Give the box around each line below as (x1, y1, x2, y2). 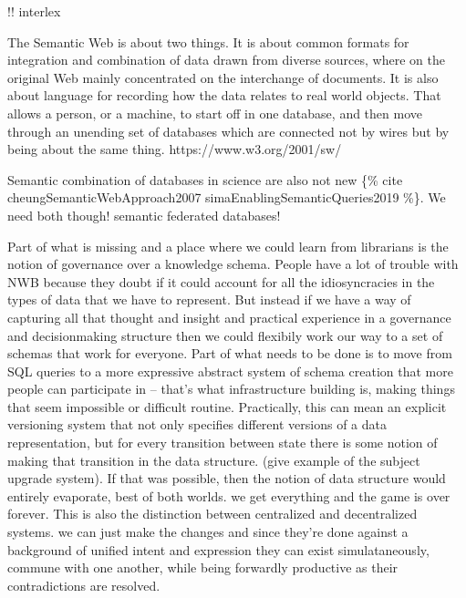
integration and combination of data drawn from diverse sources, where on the (7, 50, 445, 69)
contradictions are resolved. (7, 575, 161, 594)
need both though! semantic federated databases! (7, 205, 281, 224)
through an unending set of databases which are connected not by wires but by (7, 121, 450, 140)
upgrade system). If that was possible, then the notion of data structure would (7, 469, 446, 488)
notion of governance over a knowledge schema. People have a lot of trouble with (7, 254, 459, 273)
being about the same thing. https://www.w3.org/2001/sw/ (7, 139, 342, 159)
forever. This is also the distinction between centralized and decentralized (7, 504, 418, 523)
